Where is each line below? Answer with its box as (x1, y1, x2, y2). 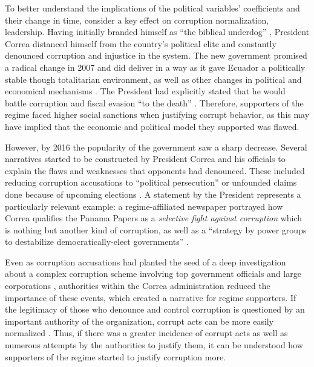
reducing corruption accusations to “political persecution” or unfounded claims (5, 176, 297, 189)
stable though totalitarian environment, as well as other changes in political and (5, 73, 302, 85)
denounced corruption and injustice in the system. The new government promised (5, 49, 307, 62)
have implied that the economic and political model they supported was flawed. (5, 120, 299, 132)
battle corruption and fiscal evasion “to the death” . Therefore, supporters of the (5, 96, 304, 109)
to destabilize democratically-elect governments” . (5, 235, 189, 248)
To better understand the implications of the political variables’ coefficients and (5, 2, 300, 14)
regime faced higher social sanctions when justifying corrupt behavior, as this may (5, 108, 310, 121)
